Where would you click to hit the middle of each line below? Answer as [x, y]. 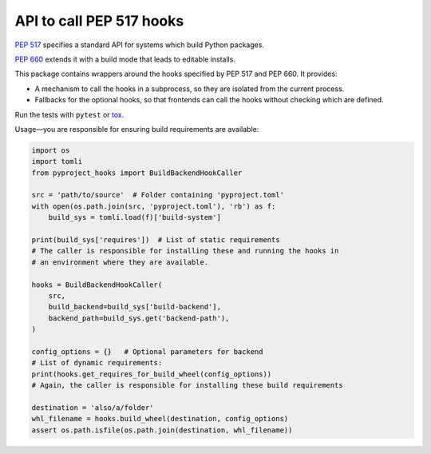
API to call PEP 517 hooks [99, 21]
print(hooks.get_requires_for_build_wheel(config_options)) [152, 374]
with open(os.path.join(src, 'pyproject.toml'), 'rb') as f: [154, 206]
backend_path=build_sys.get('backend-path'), [139, 318]
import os [51, 150]
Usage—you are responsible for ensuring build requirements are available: [137, 129]
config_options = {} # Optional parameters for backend [147, 351]
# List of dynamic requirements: [97, 363]
